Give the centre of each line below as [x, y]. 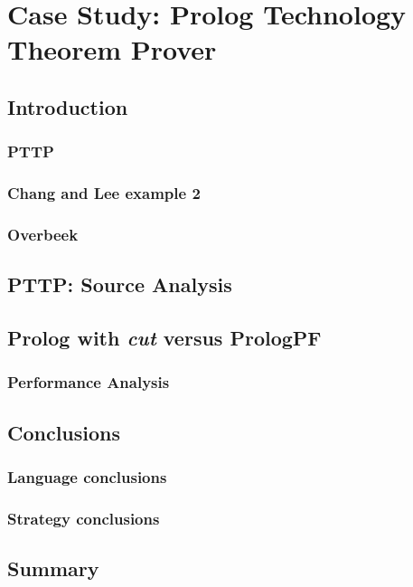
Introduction [68, 106]
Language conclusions [87, 476]
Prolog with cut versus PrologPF [164, 338]
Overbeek [43, 234]
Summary [53, 568]
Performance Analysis [89, 382]
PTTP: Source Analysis [120, 284]
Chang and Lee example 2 [104, 193]
